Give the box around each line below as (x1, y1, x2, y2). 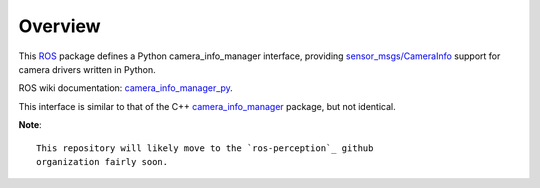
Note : (18, 119, 42, 131)
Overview (18, 15, 101, 37)
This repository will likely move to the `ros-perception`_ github (36, 142, 374, 154)
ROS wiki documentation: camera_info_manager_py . (18, 82, 234, 94)
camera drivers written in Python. (18, 63, 157, 75)
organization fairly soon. (36, 156, 169, 167)
